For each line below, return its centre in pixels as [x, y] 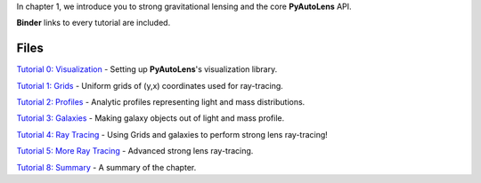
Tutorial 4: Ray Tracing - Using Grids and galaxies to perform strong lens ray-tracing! [172, 134]
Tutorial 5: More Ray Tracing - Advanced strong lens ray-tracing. [135, 151]
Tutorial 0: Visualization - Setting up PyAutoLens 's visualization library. [147, 69]
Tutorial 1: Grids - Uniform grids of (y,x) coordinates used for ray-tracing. [150, 85]
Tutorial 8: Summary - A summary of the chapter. [106, 167]
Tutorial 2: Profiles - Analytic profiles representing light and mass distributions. [161, 102]
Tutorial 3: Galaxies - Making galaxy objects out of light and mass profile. [151, 118]
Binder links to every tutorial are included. [94, 23]
